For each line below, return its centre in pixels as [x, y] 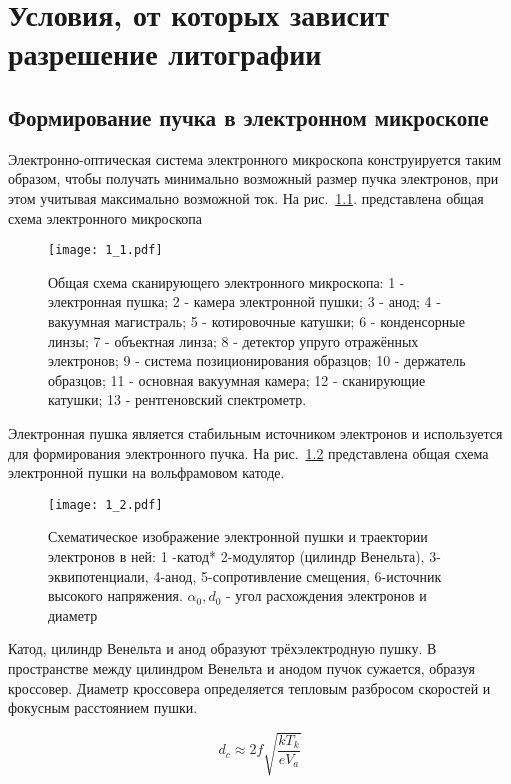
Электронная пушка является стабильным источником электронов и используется [255, 432]
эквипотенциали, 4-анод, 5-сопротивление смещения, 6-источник [245, 575]
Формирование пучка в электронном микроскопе [248, 116]
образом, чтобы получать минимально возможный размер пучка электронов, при [253, 178]
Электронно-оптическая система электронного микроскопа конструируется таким [255, 158]
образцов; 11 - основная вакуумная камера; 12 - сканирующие [237, 379]
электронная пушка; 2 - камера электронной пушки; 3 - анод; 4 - [244, 301]
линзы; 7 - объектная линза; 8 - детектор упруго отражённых [233, 340]
